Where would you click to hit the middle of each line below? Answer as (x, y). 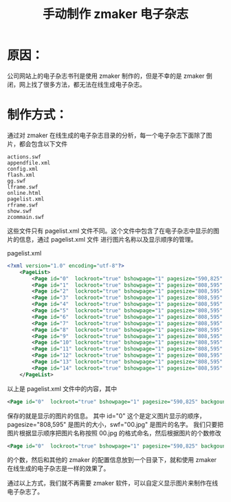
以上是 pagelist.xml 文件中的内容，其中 (62, 388)
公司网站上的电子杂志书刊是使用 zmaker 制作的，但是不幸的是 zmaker (106, 76)
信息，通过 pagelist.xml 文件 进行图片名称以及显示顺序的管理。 (108, 239)
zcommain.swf (26, 217)
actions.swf (24, 157)
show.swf (20, 211)
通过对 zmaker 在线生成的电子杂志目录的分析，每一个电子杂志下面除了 (107, 135)
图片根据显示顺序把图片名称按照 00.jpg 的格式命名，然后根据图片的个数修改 (114, 433)
